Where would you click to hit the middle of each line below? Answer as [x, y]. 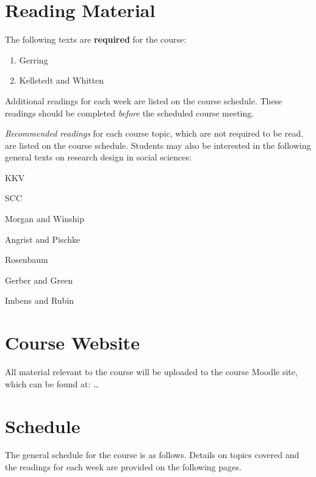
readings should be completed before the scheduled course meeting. [130, 113]
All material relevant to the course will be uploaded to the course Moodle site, [151, 372]
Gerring [34, 59]
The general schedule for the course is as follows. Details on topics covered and [152, 455]
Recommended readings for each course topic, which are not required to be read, [154, 133]
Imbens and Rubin [40, 300]
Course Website [72, 343]
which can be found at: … [52, 383]
